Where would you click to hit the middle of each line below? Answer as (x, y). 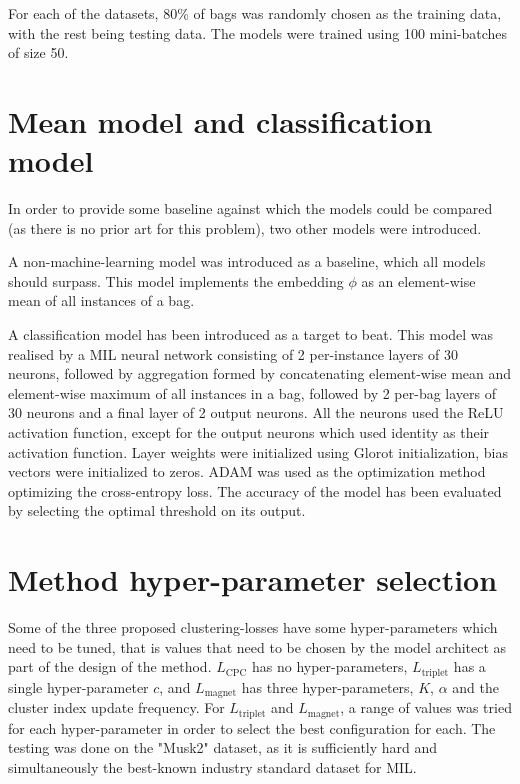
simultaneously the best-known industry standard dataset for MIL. (212, 766)
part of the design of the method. (110, 666)
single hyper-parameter (78, 686)
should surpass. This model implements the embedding (176, 280)
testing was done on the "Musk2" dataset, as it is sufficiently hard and (223, 747)
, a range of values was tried (426, 707)
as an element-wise (418, 280)
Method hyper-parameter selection (253, 579)
